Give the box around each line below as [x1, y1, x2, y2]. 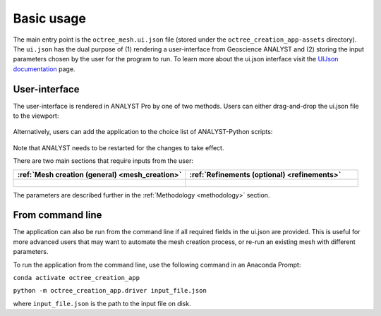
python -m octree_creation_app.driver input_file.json [13, 286, 207, 295]
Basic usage [13, 11, 86, 26]
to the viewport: [13, 111, 59, 120]
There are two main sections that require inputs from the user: [13, 157, 194, 165]
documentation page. [13, 64, 75, 73]
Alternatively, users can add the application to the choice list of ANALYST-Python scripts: [13, 128, 273, 136]
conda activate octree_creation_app [13, 274, 140, 282]
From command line [13, 209, 102, 221]
